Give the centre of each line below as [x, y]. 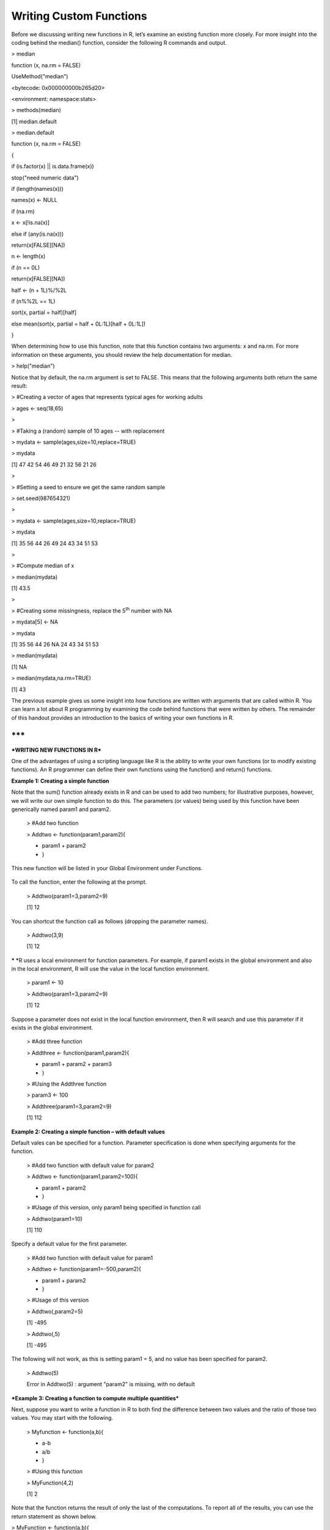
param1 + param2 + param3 [77, 1064]
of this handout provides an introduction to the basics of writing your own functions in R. [123, 718]
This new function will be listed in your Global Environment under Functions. [107, 868]
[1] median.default [34, 121]
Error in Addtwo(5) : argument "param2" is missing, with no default [111, 1384]
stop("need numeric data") [45, 177]
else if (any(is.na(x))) [38, 234]
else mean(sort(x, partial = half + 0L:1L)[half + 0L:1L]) [79, 324]
